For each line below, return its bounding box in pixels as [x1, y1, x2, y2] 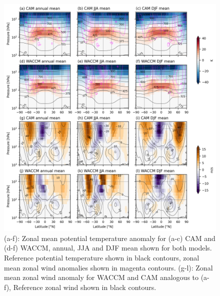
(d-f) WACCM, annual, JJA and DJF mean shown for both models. [4, 242, 212, 253]
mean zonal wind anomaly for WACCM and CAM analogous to [4, 272, 199, 282]
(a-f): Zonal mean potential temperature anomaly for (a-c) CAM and [4, 232, 215, 243]
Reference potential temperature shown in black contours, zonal [4, 252, 199, 262]
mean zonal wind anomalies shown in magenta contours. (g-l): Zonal [4, 262, 213, 272]
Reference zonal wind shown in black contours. [13, 281, 156, 292]
